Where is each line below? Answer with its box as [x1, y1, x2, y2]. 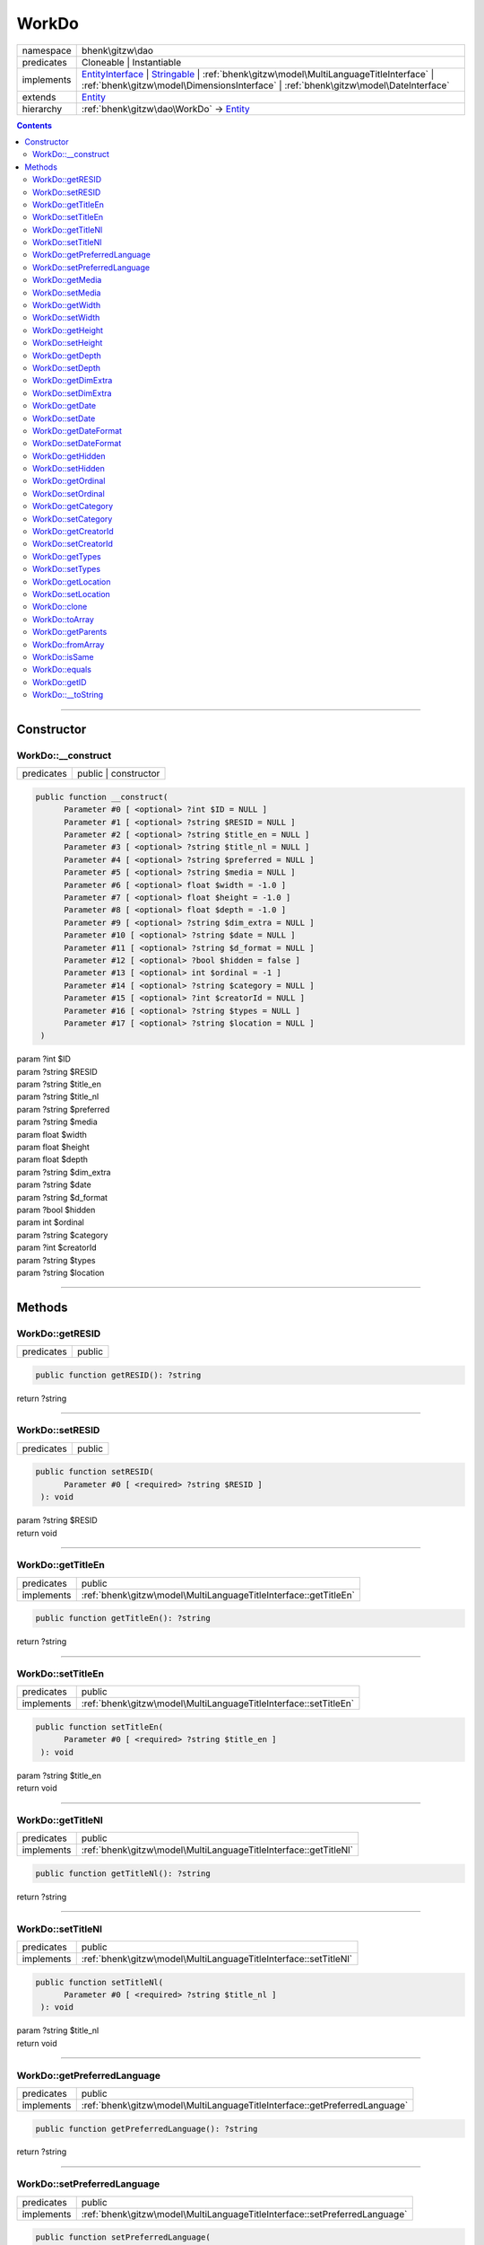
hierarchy [22, 102, 63, 115]
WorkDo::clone [32, 602, 88, 612]
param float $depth [16, 1154, 89, 1165]
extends [22, 91, 56, 103]
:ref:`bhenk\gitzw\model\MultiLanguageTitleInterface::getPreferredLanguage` [81, 2099, 409, 2111]
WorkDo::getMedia [32, 275, 102, 286]
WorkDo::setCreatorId [32, 539, 114, 550]
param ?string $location [16, 1267, 105, 1278]
